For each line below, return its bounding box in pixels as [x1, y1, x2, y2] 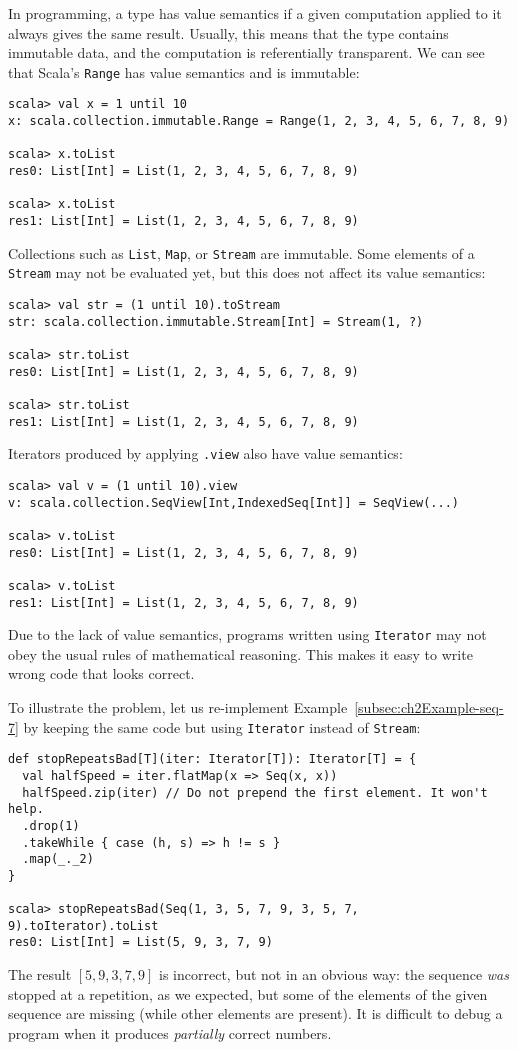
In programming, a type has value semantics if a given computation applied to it [8, 3, 502, 23]
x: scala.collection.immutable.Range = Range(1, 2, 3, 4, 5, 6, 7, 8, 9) [8, 114, 510, 129]
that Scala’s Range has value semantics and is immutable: [8, 61, 360, 82]
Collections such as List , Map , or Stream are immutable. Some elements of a [8, 242, 475, 263]
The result [8, 964, 72, 985]
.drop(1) [22, 818, 80, 833]
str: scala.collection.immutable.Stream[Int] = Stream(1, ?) [8, 314, 424, 329]
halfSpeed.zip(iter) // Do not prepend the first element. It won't [22, 785, 488, 800]
